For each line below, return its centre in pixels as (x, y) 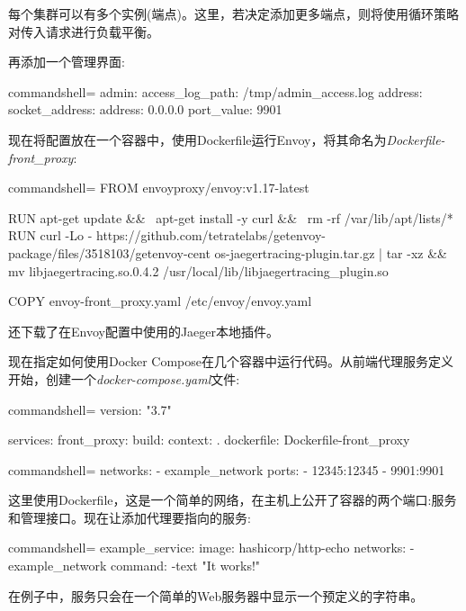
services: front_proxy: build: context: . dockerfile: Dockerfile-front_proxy (209, 440)
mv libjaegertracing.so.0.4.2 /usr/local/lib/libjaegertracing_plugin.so (198, 270)
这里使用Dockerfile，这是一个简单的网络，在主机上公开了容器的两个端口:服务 (233, 500)
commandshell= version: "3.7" (90, 409)
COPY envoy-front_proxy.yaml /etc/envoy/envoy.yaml (160, 301)
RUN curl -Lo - (50, 235)
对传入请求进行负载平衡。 (84, 31)
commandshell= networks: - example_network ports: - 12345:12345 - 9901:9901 (227, 469)
